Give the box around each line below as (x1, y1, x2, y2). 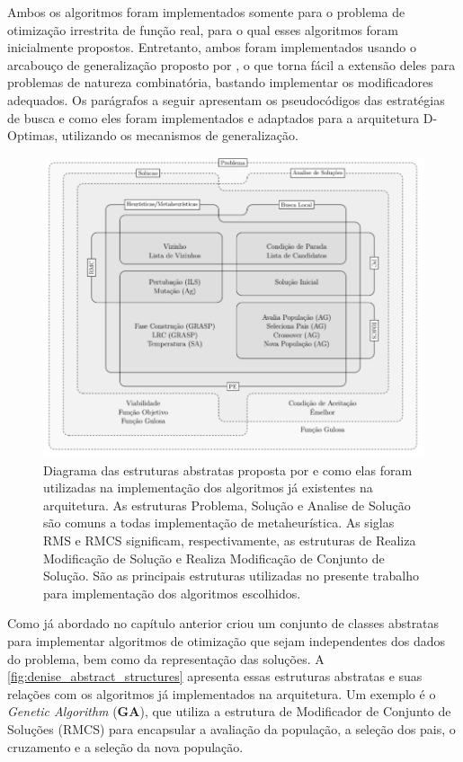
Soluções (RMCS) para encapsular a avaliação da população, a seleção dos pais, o (7, 719, 456, 738)
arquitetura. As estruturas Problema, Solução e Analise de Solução (43, 495, 411, 514)
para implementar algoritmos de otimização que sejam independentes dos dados (7, 631, 445, 650)
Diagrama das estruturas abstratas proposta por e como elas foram (43, 460, 413, 479)
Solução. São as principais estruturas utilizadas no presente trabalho (43, 566, 419, 585)
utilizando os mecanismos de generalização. (61, 126, 298, 145)
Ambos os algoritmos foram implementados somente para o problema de (7, 3, 405, 21)
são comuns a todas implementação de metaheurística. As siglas (43, 513, 395, 532)
